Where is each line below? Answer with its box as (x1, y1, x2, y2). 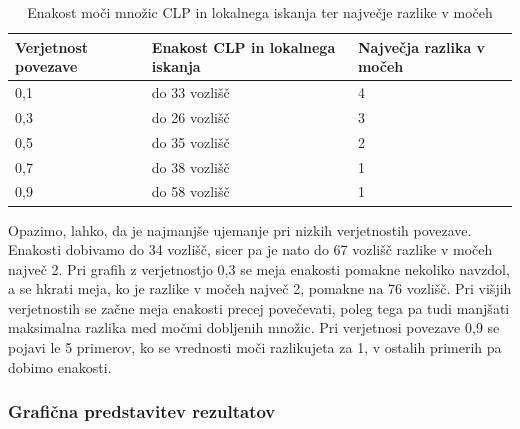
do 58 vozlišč (151, 181, 230, 202)
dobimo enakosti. (8, 356, 112, 377)
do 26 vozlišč (151, 106, 230, 127)
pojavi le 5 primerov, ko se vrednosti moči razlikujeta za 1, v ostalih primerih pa (8, 337, 502, 358)
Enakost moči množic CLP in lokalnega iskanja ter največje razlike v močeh (27, 2, 493, 22)
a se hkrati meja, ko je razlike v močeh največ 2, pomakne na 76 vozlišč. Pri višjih (8, 278, 512, 299)
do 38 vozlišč (151, 156, 230, 177)
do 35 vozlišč (151, 131, 230, 152)
